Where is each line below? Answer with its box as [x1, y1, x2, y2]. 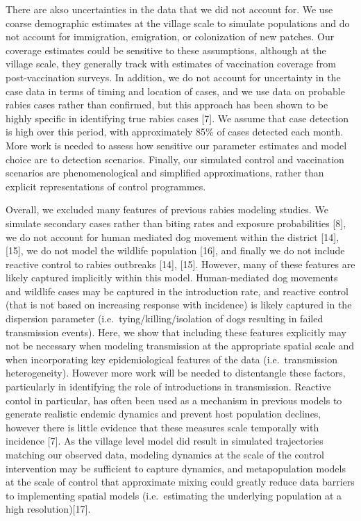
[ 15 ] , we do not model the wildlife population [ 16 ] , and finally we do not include [6, 243, 345, 258]
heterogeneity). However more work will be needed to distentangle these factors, [6, 365, 346, 380]
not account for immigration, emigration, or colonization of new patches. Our [6, 29, 335, 44]
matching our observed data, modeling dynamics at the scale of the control [6, 447, 324, 461]
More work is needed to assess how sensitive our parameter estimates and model [6, 138, 347, 152]
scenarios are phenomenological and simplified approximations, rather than [6, 165, 324, 180]
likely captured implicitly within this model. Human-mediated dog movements [6, 270, 338, 285]
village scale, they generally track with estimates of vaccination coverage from [6, 56, 336, 71]
